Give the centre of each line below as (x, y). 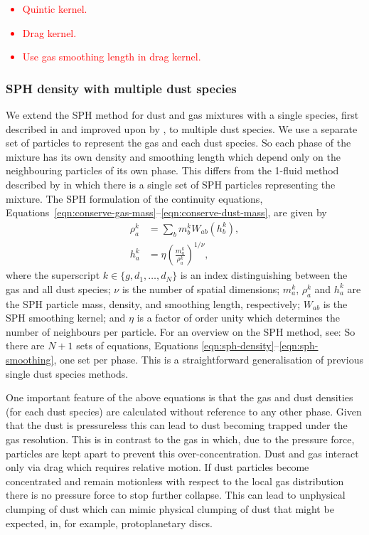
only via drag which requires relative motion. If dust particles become (157, 467)
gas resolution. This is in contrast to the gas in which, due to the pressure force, (180, 439)
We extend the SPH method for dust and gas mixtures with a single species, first (182, 115)
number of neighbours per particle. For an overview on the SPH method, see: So (181, 331)
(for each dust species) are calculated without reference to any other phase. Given (184, 411)
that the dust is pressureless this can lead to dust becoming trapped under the (177, 425)
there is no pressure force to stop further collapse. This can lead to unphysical (176, 495)
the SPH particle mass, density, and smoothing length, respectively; (153, 303)
